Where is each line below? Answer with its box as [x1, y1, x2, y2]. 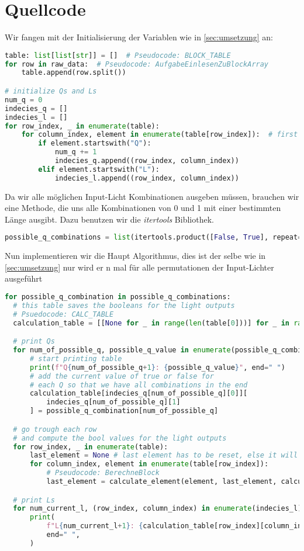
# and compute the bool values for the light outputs [13, 434, 227, 442]
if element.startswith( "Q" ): [38, 139, 151, 148]
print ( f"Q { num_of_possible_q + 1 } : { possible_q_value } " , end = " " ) [29, 363, 285, 372]
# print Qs [13, 337, 55, 346]
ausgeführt [5, 272, 43, 285]
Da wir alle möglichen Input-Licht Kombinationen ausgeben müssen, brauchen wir [5, 190, 299, 202]
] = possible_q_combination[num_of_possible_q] [29, 407, 219, 415]
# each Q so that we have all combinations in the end [29, 380, 248, 389]
